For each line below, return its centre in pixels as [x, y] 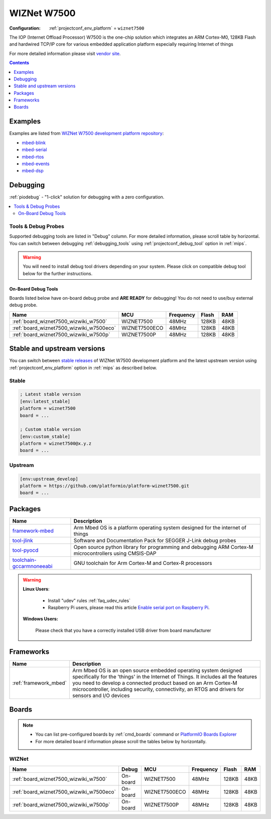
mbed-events [36, 164]
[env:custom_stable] [45, 436]
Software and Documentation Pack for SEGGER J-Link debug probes [155, 540]
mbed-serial [34, 150]
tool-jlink [23, 540]
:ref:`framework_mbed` [40, 683]
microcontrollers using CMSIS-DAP [115, 553]
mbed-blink [34, 143]
